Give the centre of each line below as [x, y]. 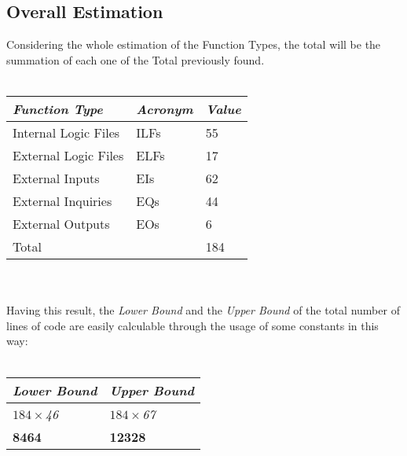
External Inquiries [62, 200]
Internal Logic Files [66, 132]
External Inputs [56, 178]
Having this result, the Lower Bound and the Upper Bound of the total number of [203, 310]
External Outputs [61, 223]
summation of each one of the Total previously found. [136, 59]
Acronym [165, 108]
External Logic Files [68, 155]
